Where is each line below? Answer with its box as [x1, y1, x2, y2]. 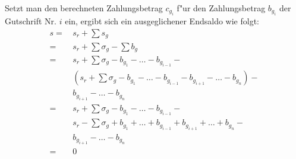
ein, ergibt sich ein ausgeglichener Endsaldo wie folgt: [65, 15, 259, 27]
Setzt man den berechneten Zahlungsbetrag [5, 2, 163, 14]
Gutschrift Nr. [5, 15, 56, 27]
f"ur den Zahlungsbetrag [177, 2, 266, 14]
